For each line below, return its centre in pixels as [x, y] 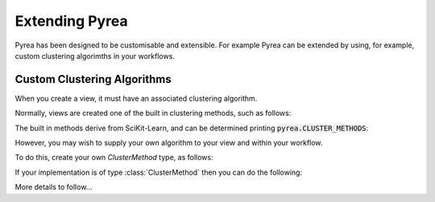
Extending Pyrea [71, 21]
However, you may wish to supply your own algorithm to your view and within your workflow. [169, 143]
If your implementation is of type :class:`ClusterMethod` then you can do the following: [158, 172]
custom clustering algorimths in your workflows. [95, 56]
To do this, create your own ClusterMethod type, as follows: [114, 158]
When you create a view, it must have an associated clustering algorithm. [136, 98]
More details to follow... [54, 187]
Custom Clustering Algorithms [93, 79]
